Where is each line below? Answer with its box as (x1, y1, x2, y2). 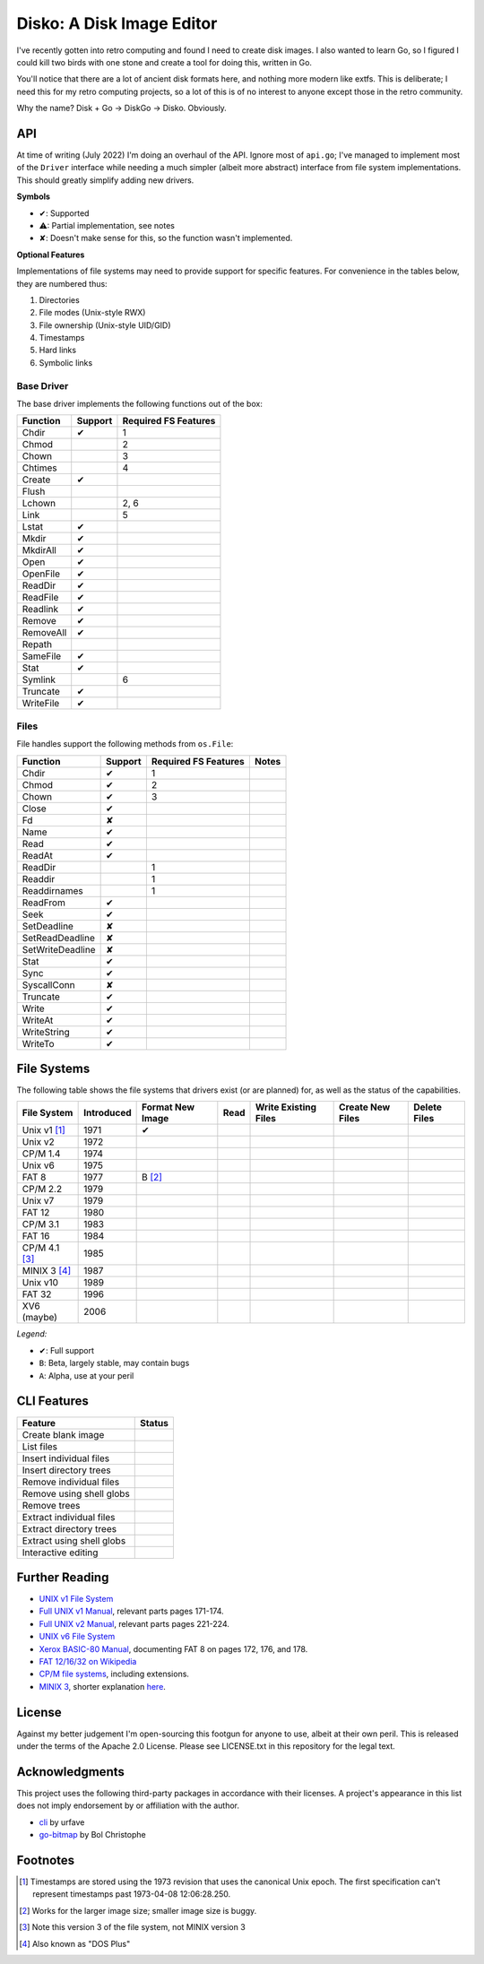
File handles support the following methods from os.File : (16, 739, 234, 749)
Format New (142, 1101, 195, 1113)
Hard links (39, 345, 76, 356)
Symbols (16, 191, 51, 202)
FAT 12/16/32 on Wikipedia (39, 1657, 137, 1666)
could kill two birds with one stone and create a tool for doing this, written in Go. (16, 56, 313, 67)
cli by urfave (39, 1816, 85, 1828)
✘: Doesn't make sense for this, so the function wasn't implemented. (39, 233, 293, 244)
